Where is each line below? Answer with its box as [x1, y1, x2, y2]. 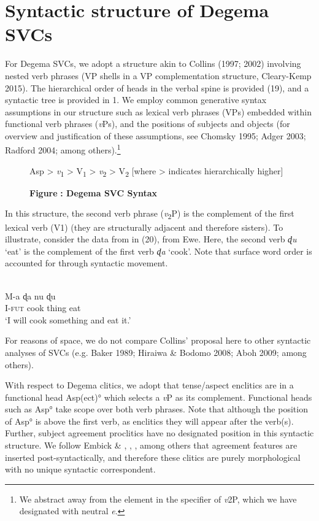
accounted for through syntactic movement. [5, 257, 168, 269]
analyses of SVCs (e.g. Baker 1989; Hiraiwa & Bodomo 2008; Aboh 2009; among [5, 345, 307, 358]
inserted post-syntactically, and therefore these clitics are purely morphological [5, 450, 301, 463]
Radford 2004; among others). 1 [5, 142, 121, 156]
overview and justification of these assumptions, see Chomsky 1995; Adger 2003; [5, 129, 306, 142]
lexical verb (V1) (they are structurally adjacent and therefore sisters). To [5, 220, 283, 233]
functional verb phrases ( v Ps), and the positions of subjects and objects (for [5, 117, 290, 130]
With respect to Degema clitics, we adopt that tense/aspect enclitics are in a [5, 379, 294, 392]
